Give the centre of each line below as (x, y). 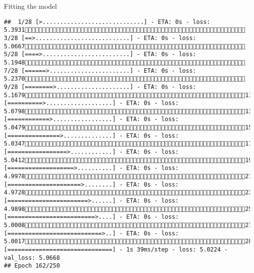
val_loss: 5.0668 (32, 258)
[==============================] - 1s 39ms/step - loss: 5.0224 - (116, 249)
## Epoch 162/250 (32, 266)
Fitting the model (31, 6)
